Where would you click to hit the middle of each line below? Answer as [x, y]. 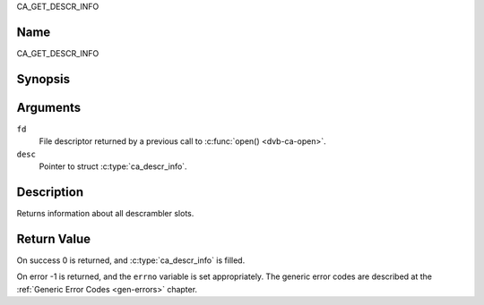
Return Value [54, 238]
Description [50, 192]
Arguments [49, 107]
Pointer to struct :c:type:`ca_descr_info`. [113, 166]
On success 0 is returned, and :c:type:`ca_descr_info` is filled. [131, 260]
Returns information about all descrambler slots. [105, 213]
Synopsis [43, 79]
